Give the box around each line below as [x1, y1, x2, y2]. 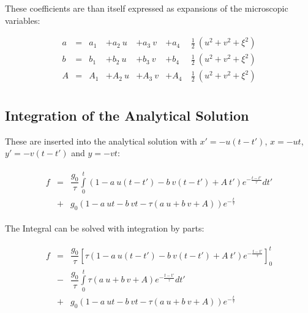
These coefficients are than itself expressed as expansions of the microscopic [5, 2, 288, 14]
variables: [5, 13, 40, 26]
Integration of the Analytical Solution [5, 105, 249, 124]
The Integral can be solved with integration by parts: [5, 221, 205, 234]
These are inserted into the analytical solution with [5, 134, 197, 147]
